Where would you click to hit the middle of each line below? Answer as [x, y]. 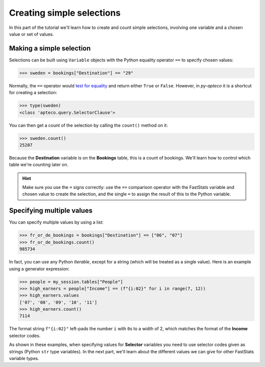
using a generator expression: [39, 269]
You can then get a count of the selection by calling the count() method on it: [88, 125]
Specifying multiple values [51, 211]
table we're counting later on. [39, 165]
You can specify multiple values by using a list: [56, 222]
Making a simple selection [50, 48]
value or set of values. [31, 34]
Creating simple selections [65, 13]
